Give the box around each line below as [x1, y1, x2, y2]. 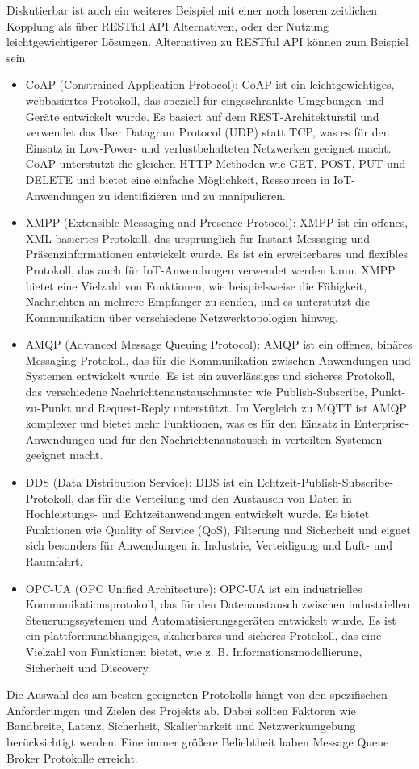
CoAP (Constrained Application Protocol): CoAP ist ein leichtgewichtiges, [25, 76, 395, 93]
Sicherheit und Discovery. [25, 658, 151, 675]
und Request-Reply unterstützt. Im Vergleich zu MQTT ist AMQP [75, 399, 407, 416]
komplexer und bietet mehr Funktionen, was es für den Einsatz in [25, 415, 350, 432]
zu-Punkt [25, 399, 72, 416]
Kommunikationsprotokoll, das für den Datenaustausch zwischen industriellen [25, 596, 410, 612]
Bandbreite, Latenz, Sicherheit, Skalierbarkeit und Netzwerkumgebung [6, 717, 356, 734]
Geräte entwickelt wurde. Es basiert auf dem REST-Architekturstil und [25, 107, 379, 124]
